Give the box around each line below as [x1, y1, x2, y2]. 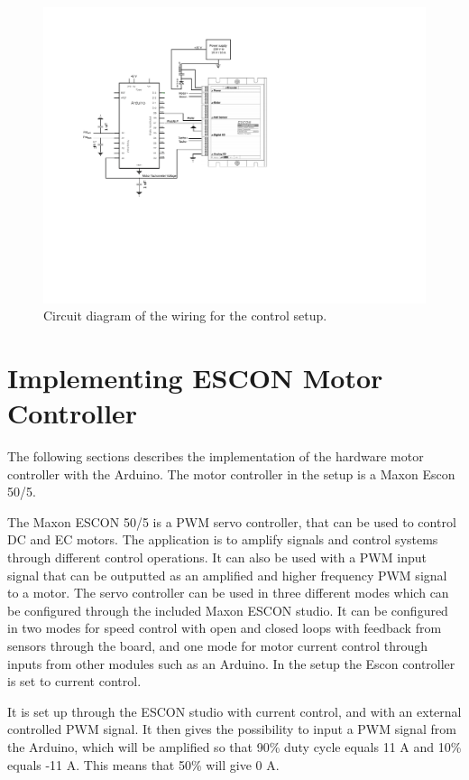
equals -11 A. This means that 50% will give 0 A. [7, 755, 280, 774]
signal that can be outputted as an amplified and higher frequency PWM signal [7, 565, 447, 584]
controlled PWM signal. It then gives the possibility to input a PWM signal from [7, 720, 456, 738]
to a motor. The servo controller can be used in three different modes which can [7, 583, 449, 602]
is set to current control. [7, 672, 142, 691]
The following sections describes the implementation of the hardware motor [7, 447, 424, 466]
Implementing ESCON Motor [7, 358, 383, 395]
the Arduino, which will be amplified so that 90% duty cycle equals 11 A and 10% [7, 737, 462, 756]
